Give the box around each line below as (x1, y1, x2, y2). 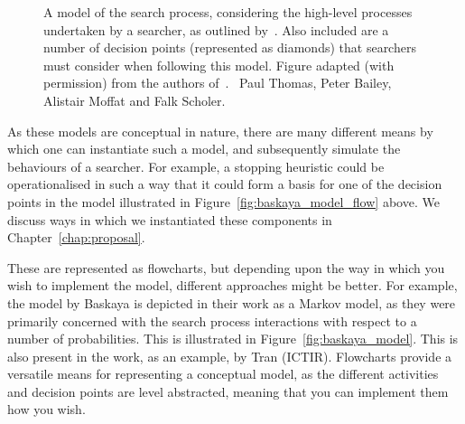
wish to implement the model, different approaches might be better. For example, (7, 276, 458, 295)
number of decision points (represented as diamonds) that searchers (43, 38, 416, 57)
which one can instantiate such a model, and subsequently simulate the (7, 139, 401, 158)
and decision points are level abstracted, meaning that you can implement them (7, 382, 449, 400)
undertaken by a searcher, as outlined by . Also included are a (43, 20, 389, 39)
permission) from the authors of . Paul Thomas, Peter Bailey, (43, 73, 392, 92)
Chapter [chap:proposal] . (7, 228, 145, 247)
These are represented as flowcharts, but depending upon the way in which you (7, 258, 445, 277)
